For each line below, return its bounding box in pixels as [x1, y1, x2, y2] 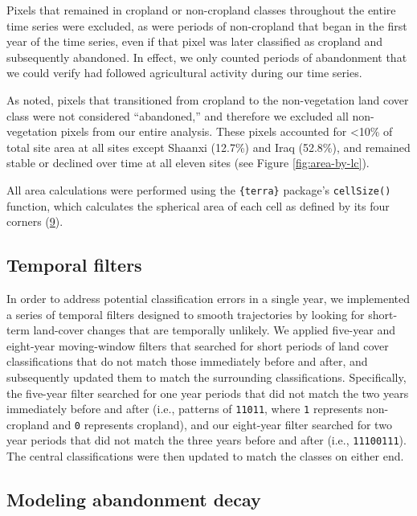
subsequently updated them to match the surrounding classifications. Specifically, [6, 368, 407, 385]
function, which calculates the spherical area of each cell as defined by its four [6, 197, 390, 214]
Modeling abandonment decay [6, 487, 261, 512]
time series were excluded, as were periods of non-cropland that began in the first [6, 17, 407, 34]
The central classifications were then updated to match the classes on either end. [6, 448, 404, 465]
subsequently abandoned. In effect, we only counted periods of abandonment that [6, 48, 407, 65]
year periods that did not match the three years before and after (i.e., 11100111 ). [6, 432, 407, 448]
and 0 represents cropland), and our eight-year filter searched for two [52, 416, 392, 432]
